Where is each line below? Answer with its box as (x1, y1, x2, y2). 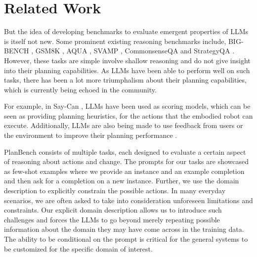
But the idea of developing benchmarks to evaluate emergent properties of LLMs (4, 26, 249, 37)
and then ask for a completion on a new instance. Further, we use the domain (4, 175, 239, 186)
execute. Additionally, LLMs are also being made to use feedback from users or (4, 120, 243, 130)
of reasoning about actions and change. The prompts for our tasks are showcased (4, 156, 249, 167)
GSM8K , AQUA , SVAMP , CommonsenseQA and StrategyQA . (35, 45, 235, 56)
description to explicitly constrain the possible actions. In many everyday (4, 185, 226, 196)
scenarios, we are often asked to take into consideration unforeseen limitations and (4, 195, 253, 205)
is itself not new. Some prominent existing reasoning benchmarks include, (4, 36, 226, 46)
